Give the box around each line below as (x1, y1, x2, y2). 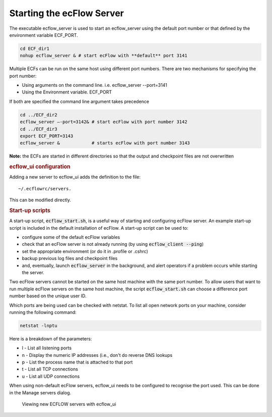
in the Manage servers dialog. (9, 389, 72, 396)
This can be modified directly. (9, 197, 72, 203)
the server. (22, 270, 45, 275)
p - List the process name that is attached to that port (22, 359, 133, 366)
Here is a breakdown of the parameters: (9, 336, 92, 342)
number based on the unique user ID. (9, 293, 87, 299)
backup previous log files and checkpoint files (22, 255, 118, 262)
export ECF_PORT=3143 (20, 133, 74, 139)
